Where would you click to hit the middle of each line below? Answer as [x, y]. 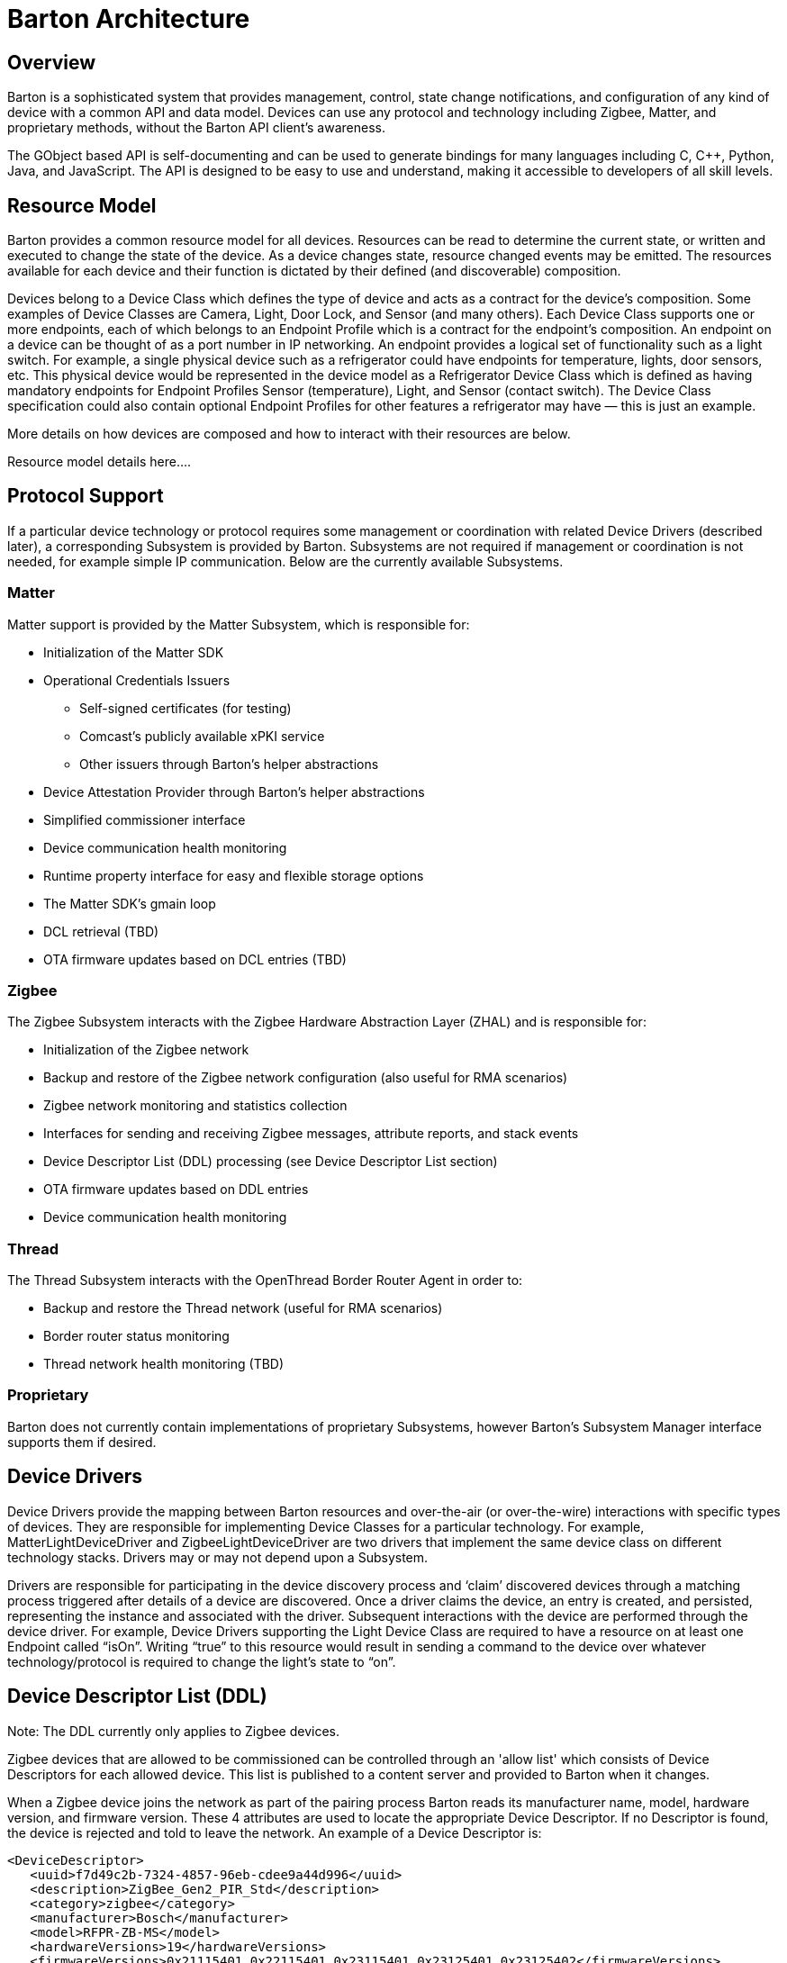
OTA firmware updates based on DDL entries [176, 1190]
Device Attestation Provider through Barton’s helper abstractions [234, 792]
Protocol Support [86, 496]
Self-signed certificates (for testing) [185, 708]
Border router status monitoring [136, 1336]
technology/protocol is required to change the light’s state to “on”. [202, 1661]
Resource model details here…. [100, 462]
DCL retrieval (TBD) [101, 931]
